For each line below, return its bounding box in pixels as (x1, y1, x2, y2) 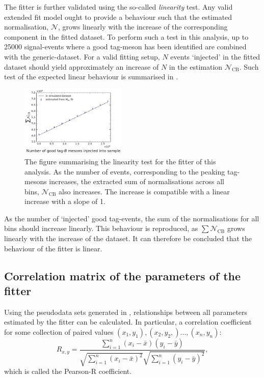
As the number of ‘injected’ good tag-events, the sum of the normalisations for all (4, 213, 259, 223)
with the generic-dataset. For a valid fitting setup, (4, 51, 160, 62)
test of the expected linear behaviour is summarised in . (4, 71, 178, 82)
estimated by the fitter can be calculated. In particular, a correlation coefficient (4, 316, 252, 327)
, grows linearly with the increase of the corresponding (58, 21, 228, 32)
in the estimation (169, 61, 223, 72)
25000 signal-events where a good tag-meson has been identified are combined (4, 41, 247, 52)
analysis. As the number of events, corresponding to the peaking (24, 166, 225, 177)
